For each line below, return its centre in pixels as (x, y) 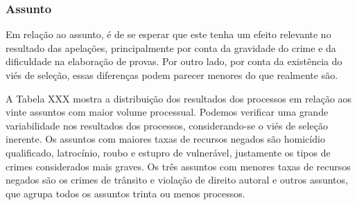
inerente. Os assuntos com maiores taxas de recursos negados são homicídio (165, 139)
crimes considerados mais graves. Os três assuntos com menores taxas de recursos (178, 166)
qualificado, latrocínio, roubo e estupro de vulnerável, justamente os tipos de (168, 152)
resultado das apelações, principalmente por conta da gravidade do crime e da (171, 47)
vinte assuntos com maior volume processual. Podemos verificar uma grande (167, 112)
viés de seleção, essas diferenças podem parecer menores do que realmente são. (172, 75)
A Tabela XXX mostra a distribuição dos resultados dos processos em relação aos (179, 98)
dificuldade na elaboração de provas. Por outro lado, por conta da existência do (174, 61)
